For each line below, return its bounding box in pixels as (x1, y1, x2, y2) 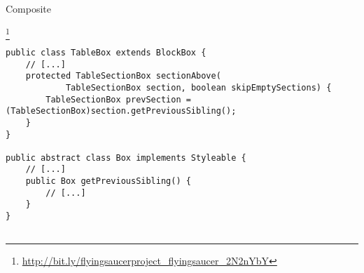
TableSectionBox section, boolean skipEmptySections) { (65, 82, 332, 93)
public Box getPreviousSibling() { (25, 176, 191, 187)
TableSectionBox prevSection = (45, 94, 191, 105)
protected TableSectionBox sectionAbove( (25, 71, 221, 81)
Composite (6, 1, 52, 15)
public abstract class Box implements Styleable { (6, 152, 246, 163)
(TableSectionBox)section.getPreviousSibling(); (6, 106, 237, 116)
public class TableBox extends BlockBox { (6, 47, 206, 58)
